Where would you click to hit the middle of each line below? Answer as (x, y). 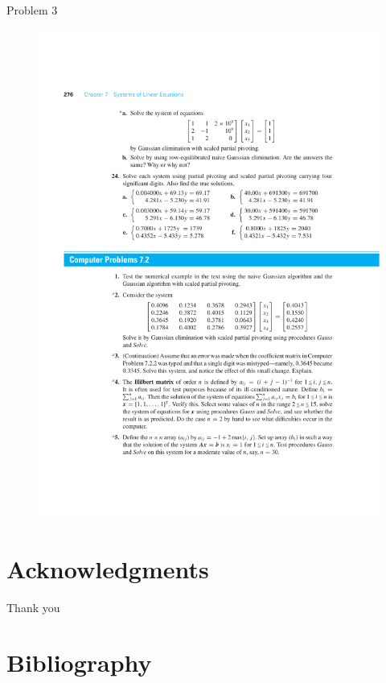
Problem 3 (32, 10)
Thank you (33, 607)
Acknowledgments (108, 568)
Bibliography (79, 662)
